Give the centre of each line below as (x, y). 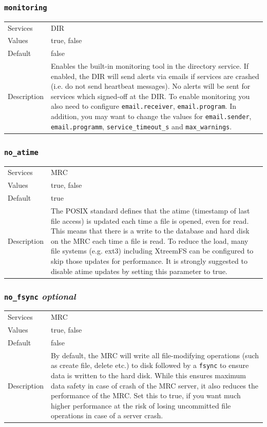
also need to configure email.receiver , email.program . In (143, 106)
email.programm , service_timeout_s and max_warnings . (141, 126)
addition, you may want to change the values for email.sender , (151, 116)
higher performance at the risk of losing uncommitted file (141, 405)
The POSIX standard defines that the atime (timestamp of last (150, 210)
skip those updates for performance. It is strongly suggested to (149, 260)
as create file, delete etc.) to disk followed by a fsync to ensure (150, 365)
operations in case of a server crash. (107, 415)
